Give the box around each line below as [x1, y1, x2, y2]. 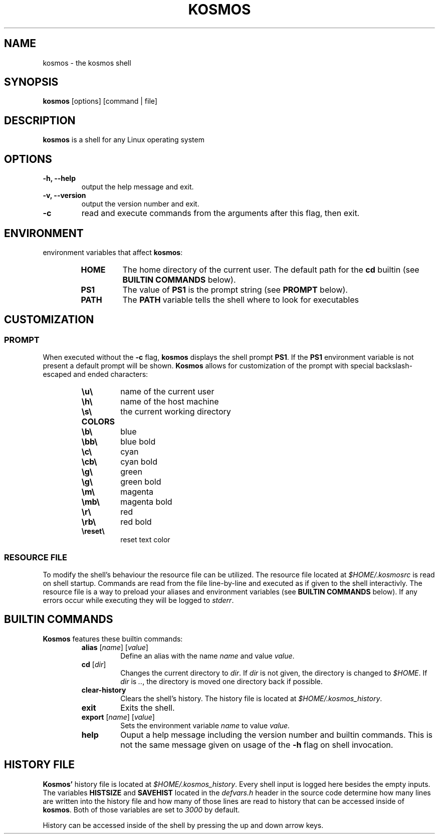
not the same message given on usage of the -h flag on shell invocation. [120, 739, 393, 750]
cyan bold [120, 457, 157, 467]
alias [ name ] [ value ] [81, 643, 148, 652]
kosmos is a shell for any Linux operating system [43, 135, 204, 144]
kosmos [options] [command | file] [43, 97, 157, 106]
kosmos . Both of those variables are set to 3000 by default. [43, 805, 240, 814]
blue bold [120, 437, 156, 447]
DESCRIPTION [4, 114, 76, 127]
